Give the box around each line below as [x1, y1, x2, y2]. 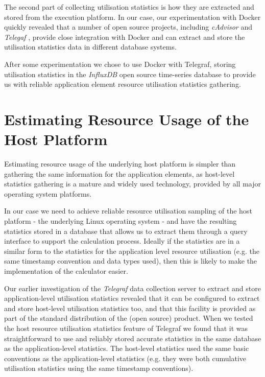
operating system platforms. [4, 188, 92, 199]
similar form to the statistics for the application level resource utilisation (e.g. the [4, 245, 259, 256]
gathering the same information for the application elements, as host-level [4, 168, 235, 179]
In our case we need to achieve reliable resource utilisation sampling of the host [4, 205, 252, 216]
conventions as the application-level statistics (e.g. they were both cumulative [4, 352, 247, 363]
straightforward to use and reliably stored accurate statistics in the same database [4, 333, 261, 343]
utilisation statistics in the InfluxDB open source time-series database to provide [4, 68, 256, 79]
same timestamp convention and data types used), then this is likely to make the [4, 255, 257, 266]
